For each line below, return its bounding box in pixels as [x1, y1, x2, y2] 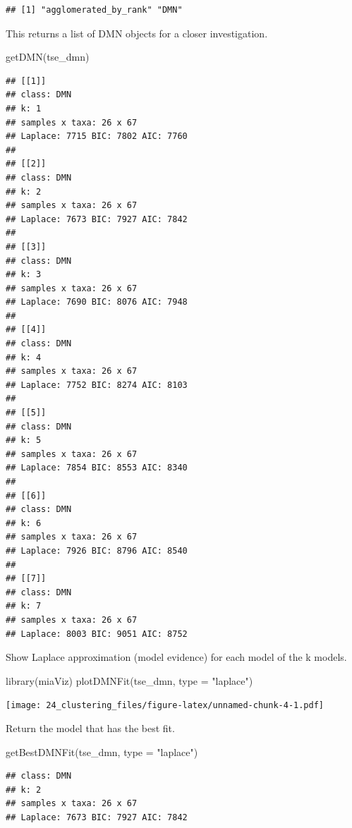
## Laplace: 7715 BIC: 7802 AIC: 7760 [6, 131, 188, 142]
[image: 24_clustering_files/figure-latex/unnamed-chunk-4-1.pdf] [6, 700, 324, 711]
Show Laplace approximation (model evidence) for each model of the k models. [6, 650, 347, 664]
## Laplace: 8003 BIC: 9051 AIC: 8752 [6, 628, 188, 639]
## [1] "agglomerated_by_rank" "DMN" [6, 5, 183, 15]
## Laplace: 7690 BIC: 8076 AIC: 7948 [6, 297, 188, 308]
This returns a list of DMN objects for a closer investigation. [6, 25, 268, 40]
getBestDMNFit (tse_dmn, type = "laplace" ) [6, 744, 198, 759]
